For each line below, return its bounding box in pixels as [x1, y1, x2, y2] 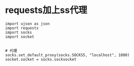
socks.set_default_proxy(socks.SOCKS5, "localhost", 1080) [5, 53, 130, 58]
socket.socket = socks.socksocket [5, 57, 77, 62]
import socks [5, 30, 32, 35]
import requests [5, 25, 39, 30]
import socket [5, 34, 35, 39]
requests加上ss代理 [5, 4, 87, 16]
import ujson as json [5, 21, 50, 26]
